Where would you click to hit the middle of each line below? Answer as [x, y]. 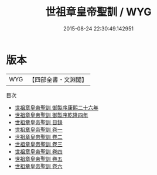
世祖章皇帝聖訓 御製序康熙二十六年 [56, 107]
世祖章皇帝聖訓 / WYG [98, 12]
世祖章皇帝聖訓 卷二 [38, 137]
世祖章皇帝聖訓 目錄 [38, 122]
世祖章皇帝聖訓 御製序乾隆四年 [51, 115]
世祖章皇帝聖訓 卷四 [38, 151]
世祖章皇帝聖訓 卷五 [38, 159]
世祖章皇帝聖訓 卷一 [38, 129]
